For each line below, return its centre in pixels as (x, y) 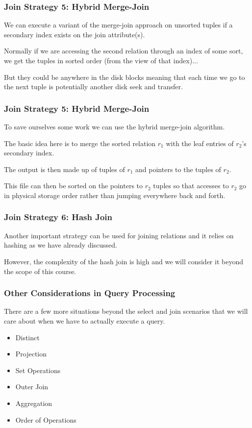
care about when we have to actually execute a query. (85, 320)
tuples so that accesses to (191, 186)
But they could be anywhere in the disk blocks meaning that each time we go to (125, 77)
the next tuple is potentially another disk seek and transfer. (93, 87)
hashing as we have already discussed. (61, 245)
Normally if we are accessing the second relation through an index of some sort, (124, 51)
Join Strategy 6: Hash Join (58, 217)
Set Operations (38, 370)
